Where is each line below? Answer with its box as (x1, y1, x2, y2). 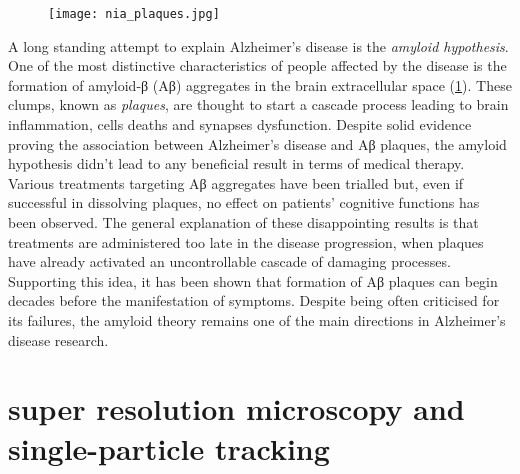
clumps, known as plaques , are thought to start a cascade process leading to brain (8, 94, 509, 115)
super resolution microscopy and (8, 388, 465, 429)
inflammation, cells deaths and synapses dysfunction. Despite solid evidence (8, 114, 472, 135)
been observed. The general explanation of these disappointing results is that (8, 212, 479, 232)
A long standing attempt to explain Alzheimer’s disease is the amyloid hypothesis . (8, 35, 509, 56)
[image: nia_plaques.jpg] (48, 7, 220, 21)
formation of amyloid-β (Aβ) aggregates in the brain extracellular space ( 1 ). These (8, 74, 512, 95)
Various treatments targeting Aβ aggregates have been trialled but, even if (8, 172, 464, 193)
